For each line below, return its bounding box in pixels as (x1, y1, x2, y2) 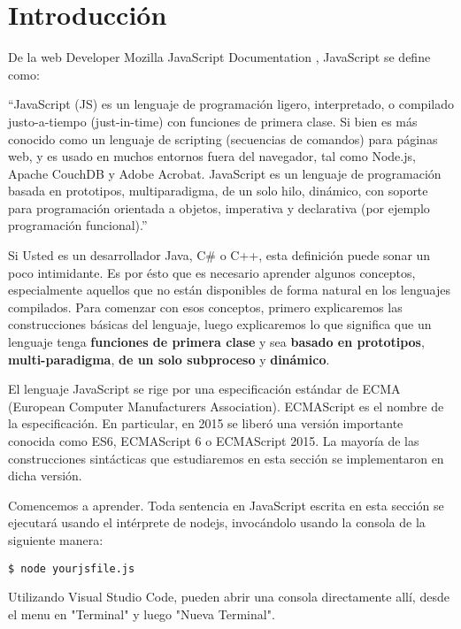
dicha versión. (8, 466, 82, 485)
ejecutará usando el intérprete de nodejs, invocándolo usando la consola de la (8, 513, 426, 532)
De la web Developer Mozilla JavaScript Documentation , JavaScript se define (8, 48, 431, 66)
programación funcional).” (8, 216, 148, 234)
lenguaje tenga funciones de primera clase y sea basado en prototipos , (8, 333, 425, 351)
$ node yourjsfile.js (8, 562, 135, 575)
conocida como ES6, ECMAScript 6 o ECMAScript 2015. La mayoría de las (8, 432, 419, 449)
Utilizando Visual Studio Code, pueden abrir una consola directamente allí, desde (8, 587, 449, 606)
